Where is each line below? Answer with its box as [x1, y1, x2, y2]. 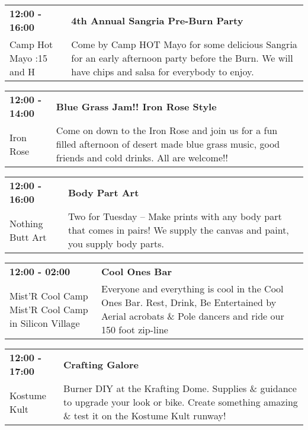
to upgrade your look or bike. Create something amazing [63, 395, 298, 409]
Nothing [9, 216, 43, 230]
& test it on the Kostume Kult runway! [63, 409, 226, 422]
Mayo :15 [9, 51, 48, 65]
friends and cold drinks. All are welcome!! [56, 151, 228, 164]
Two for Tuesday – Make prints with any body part [68, 209, 282, 223]
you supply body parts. [68, 237, 165, 250]
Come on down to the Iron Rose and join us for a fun [56, 123, 278, 137]
